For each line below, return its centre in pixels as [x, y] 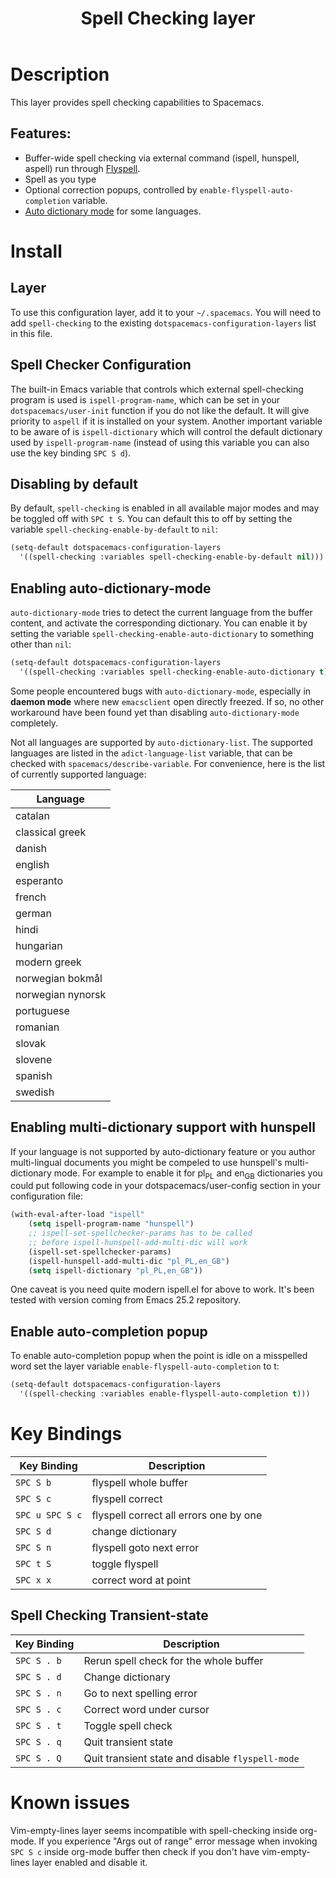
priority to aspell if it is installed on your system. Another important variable [166, 421]
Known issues [70, 1802]
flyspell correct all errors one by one [177, 1515]
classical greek [51, 832]
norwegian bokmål [59, 978]
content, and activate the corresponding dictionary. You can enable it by [159, 623]
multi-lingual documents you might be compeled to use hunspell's [146, 1162]
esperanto [39, 880]
